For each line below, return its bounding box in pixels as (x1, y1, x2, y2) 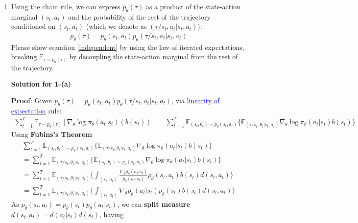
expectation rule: (11, 105, 62, 115)
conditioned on (11, 21, 56, 31)
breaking (11, 51, 37, 62)
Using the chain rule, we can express (11, 1, 120, 11)
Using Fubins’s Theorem (11, 129, 92, 139)
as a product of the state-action (145, 1, 240, 11)
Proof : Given (11, 95, 52, 105)
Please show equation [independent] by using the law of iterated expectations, (11, 42, 244, 52)
